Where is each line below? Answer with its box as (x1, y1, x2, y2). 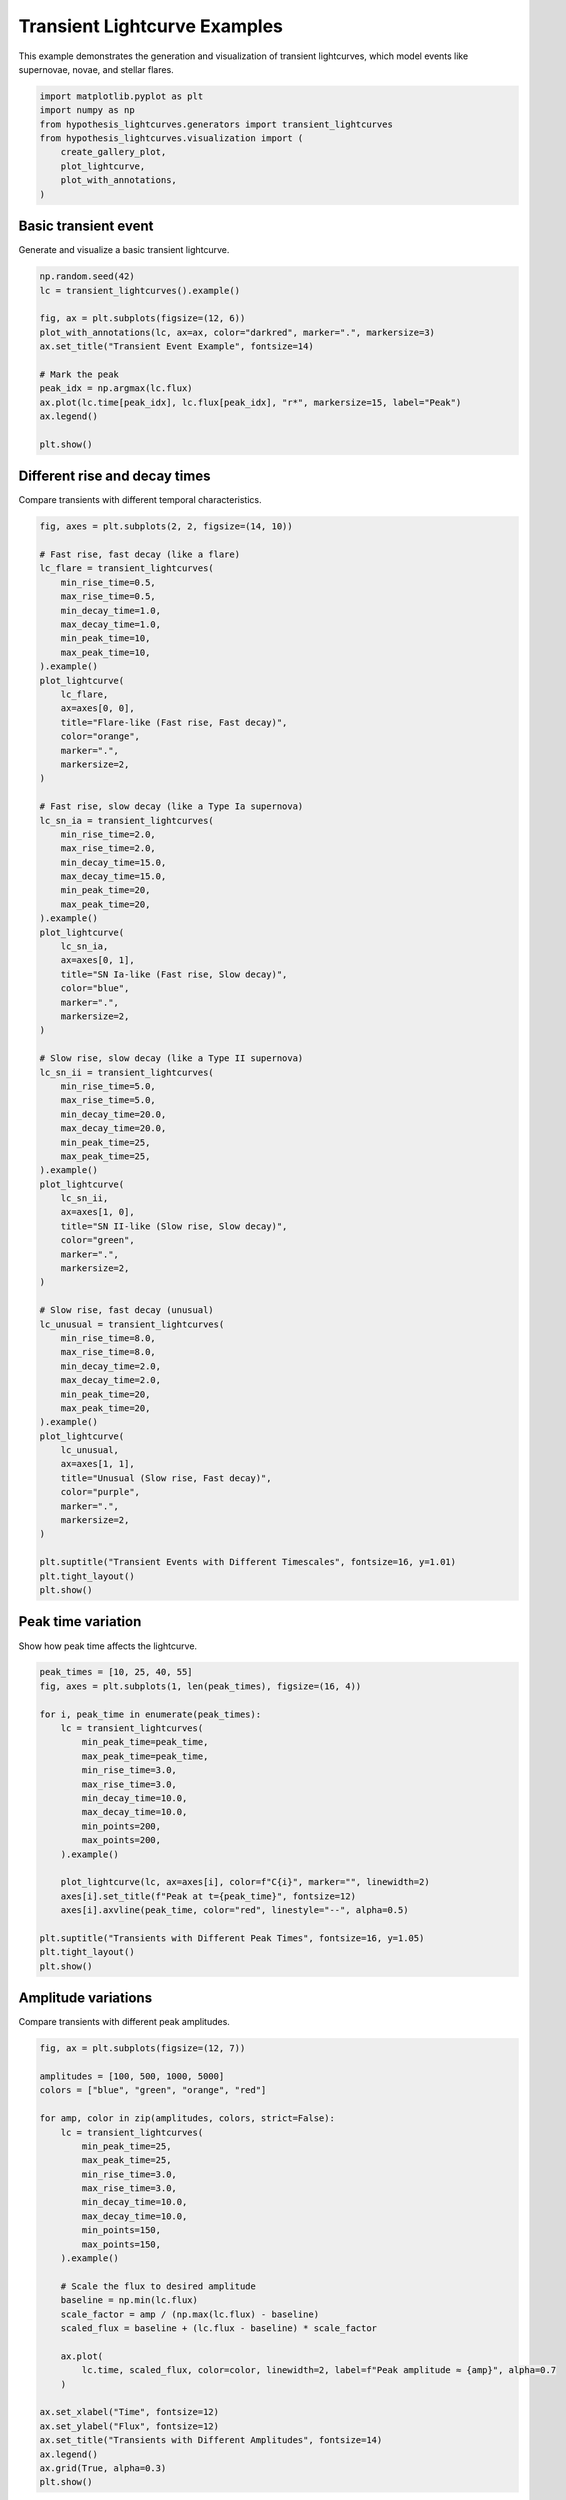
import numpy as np (39, 105, 135, 116)
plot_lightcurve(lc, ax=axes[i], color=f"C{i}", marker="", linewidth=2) (60, 1876, 430, 1888)
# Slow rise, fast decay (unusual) (39, 1305, 214, 1316)
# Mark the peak (39, 368, 120, 380)
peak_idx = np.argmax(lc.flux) (39, 383, 194, 394)
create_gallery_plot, (60, 146, 167, 158)
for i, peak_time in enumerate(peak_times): (39, 1708, 262, 1720)
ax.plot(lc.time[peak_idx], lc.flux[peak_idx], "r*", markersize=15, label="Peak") (39, 396, 462, 408)
